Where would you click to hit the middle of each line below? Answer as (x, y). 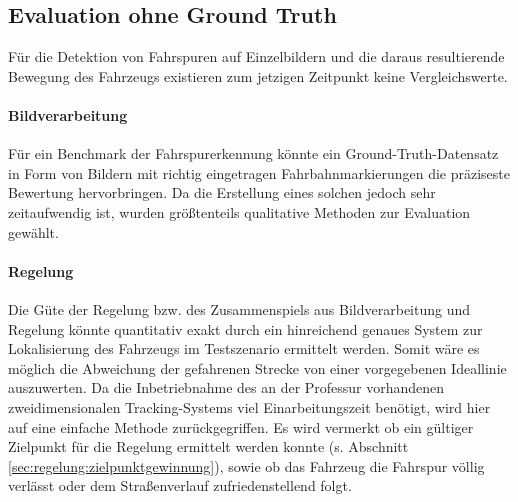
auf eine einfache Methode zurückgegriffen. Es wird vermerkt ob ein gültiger (241, 426)
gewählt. (33, 231)
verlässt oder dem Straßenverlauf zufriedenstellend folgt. (180, 485)
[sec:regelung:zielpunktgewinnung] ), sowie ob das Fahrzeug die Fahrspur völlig (246, 465)
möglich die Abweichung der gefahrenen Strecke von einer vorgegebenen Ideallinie (257, 367)
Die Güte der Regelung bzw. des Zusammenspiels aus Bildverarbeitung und (239, 308)
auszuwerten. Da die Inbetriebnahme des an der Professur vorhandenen (226, 387)
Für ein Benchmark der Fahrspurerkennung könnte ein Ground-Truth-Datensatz (253, 153)
